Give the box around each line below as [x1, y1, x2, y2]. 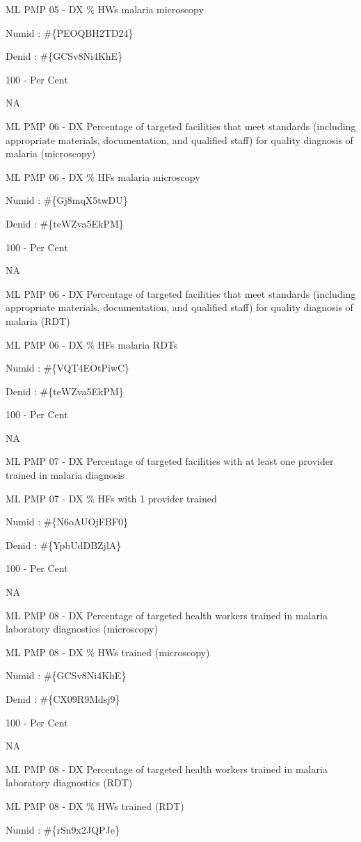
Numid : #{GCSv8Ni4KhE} [6, 668, 127, 683]
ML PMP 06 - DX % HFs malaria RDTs [6, 337, 178, 351]
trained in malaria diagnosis [6, 468, 125, 482]
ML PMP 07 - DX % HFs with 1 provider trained [6, 491, 217, 505]
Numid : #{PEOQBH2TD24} [6, 25, 134, 40]
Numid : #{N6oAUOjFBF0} [6, 514, 128, 529]
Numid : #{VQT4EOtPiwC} [6, 360, 130, 375]
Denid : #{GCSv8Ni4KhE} [6, 49, 123, 63]
